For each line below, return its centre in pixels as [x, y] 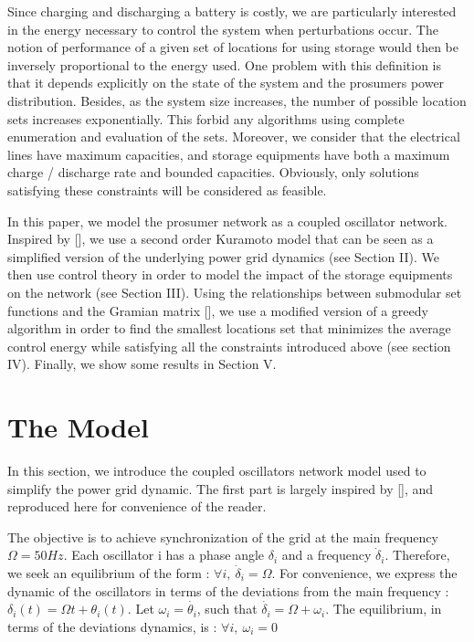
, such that [227, 609]
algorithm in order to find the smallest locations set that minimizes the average [229, 328]
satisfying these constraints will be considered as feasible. [167, 189]
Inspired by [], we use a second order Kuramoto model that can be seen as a [221, 239]
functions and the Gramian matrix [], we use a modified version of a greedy [218, 310]
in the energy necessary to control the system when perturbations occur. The [223, 29]
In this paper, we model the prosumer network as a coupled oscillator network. [227, 221]
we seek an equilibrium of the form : [109, 572]
